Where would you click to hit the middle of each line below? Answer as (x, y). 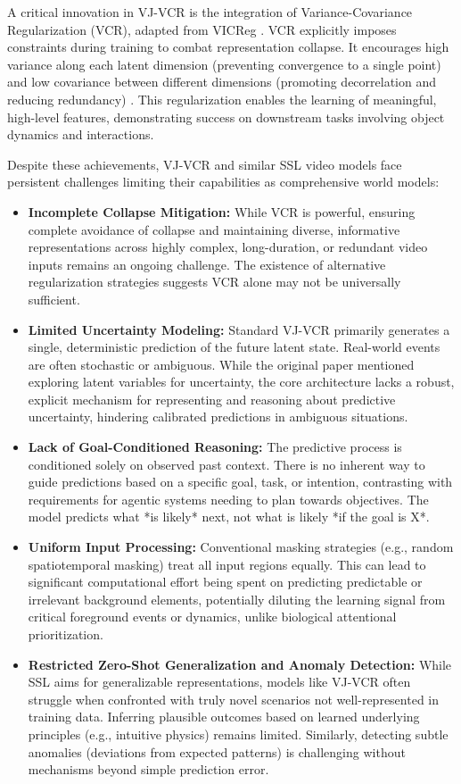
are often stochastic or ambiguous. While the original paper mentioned (221, 364)
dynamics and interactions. (81, 134)
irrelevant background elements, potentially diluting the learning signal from (237, 599)
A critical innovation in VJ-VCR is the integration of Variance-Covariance (210, 12)
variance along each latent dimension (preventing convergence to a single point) (224, 64)
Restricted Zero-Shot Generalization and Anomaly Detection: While (240, 664)
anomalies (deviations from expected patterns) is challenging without (217, 751)
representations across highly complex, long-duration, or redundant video (228, 247)
